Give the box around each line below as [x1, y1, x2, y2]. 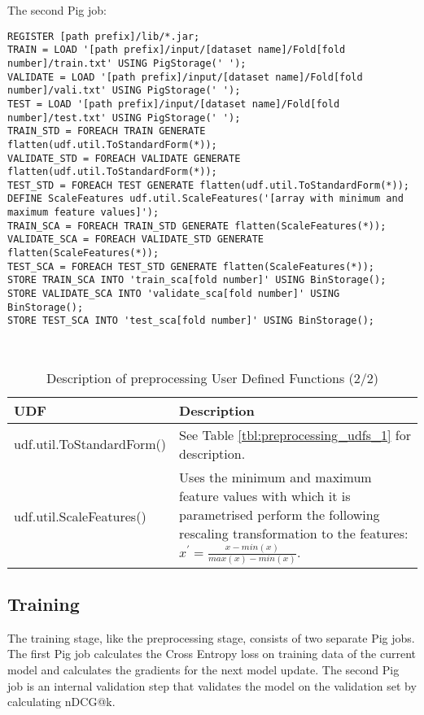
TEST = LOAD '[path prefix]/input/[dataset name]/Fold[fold [7, 98, 340, 110]
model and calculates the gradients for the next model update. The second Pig [7, 661, 400, 678]
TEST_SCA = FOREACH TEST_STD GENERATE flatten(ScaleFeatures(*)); [7, 260, 375, 272]
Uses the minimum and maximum [179, 467, 372, 486]
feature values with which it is [179, 486, 351, 505]
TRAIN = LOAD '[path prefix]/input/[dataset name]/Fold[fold [7, 44, 346, 56]
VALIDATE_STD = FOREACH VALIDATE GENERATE [7, 152, 241, 164]
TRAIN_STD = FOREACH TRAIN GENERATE [7, 125, 206, 137]
